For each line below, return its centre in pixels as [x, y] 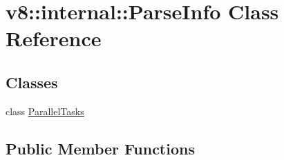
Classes [32, 82]
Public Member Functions [100, 148]
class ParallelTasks [45, 111]
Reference [54, 38]
